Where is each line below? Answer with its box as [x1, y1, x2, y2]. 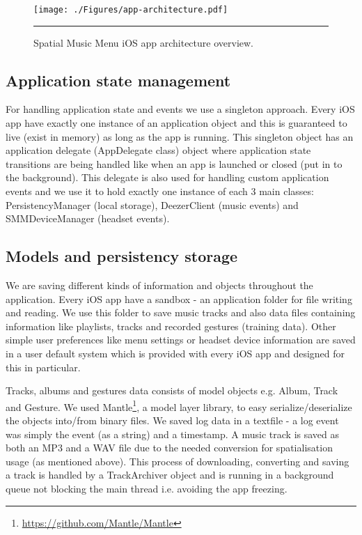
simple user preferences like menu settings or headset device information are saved [6, 332, 356, 347]
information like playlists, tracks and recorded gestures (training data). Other [6, 318, 336, 333]
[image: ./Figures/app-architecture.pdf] [33, 5, 228, 15]
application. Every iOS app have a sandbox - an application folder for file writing [6, 291, 352, 306]
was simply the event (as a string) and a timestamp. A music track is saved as [6, 426, 340, 441]
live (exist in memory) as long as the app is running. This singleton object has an [6, 129, 354, 144]
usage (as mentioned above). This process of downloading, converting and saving [6, 453, 349, 468]
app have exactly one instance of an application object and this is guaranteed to [6, 116, 347, 130]
